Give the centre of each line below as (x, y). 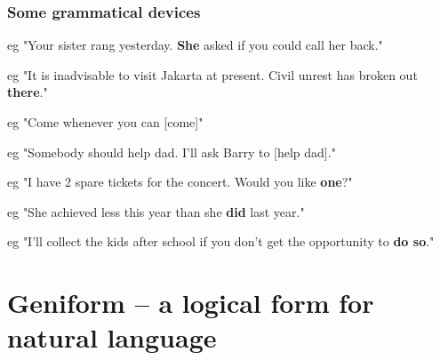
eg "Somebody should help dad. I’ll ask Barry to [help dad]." (172, 152)
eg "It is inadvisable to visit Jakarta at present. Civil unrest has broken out (212, 74)
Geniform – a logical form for (191, 303)
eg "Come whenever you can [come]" (105, 122)
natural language (112, 337)
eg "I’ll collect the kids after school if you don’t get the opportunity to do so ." (221, 241)
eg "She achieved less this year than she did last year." (156, 211)
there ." (28, 92)
